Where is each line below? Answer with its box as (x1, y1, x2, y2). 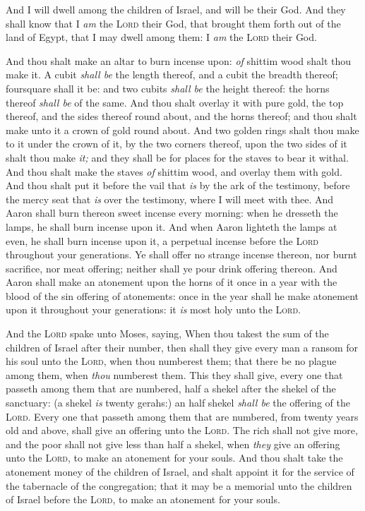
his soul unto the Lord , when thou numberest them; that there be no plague (6, 354, 337, 368)
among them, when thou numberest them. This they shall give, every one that (6, 367, 343, 382)
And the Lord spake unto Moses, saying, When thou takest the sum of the (6, 326, 329, 341)
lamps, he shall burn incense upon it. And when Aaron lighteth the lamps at (6, 219, 337, 234)
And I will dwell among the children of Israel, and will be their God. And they (6, 2, 346, 16)
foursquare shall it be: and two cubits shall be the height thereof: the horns (6, 80, 330, 95)
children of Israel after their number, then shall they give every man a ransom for (6, 339, 359, 354)
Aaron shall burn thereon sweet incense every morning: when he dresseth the (6, 205, 338, 220)
